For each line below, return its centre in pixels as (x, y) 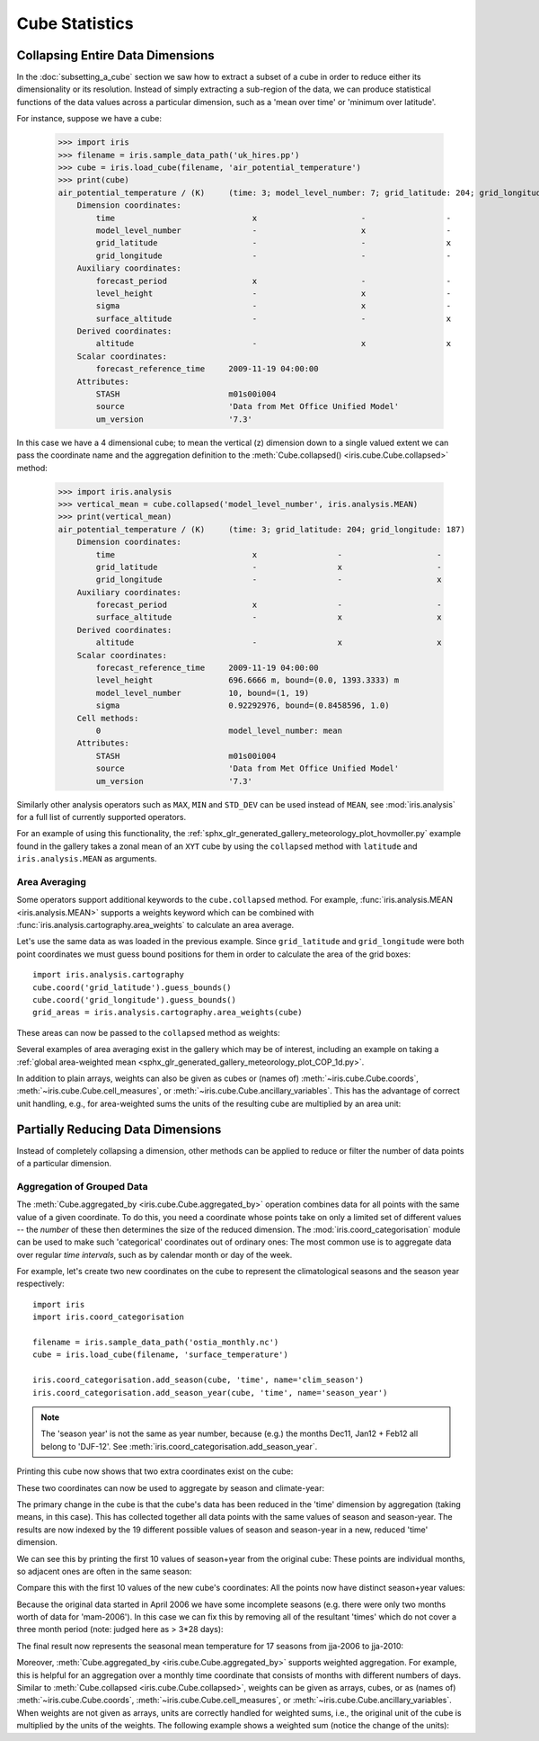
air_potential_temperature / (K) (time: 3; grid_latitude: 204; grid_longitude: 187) (262, 529)
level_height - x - (274, 293)
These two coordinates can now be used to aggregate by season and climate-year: (171, 1487)
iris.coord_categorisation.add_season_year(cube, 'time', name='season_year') (210, 1393)
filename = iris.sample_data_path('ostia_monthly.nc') (156, 1343)
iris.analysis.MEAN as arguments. (87, 859)
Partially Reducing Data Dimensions (119, 1129)
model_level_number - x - (274, 230)
